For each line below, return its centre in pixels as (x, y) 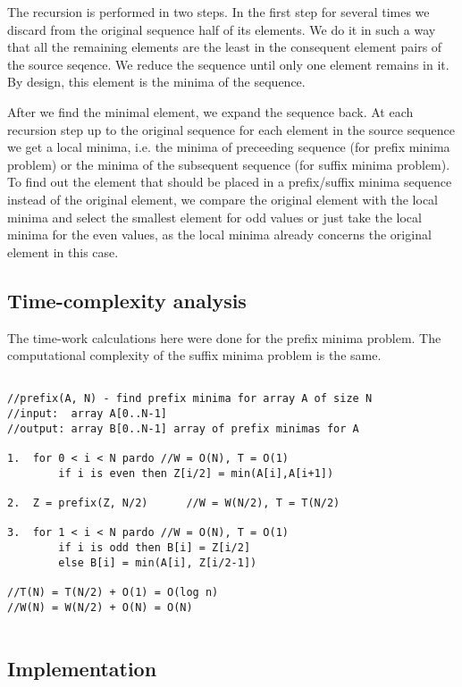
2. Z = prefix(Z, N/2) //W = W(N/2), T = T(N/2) (174, 503)
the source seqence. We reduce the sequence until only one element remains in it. (228, 64)
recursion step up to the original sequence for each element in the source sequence (231, 129)
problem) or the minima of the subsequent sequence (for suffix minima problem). (229, 164)
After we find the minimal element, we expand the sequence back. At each (210, 111)
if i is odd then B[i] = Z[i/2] (155, 547)
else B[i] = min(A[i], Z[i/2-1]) (158, 562)
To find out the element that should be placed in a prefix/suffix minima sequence (230, 182)
